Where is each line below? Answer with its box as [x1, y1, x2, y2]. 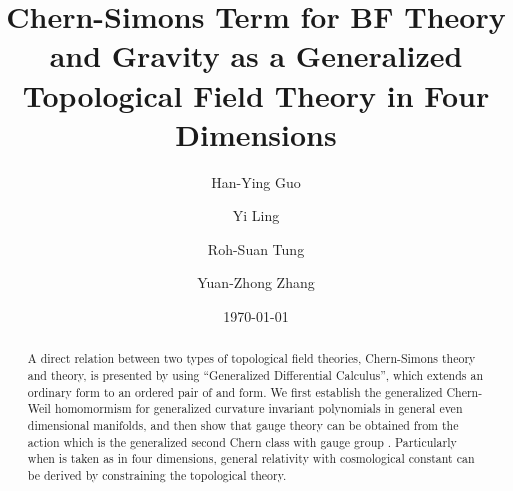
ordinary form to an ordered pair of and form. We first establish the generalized [27, 383, 443, 400]
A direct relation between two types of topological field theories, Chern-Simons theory [27, 350, 476, 367]
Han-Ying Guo [211, 171, 301, 192]
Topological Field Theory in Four [22, 74, 490, 115]
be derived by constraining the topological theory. [27, 467, 287, 484]
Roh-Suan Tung [207, 238, 305, 259]
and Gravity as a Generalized [49, 35, 463, 76]
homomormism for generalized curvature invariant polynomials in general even [54, 400, 463, 417]
